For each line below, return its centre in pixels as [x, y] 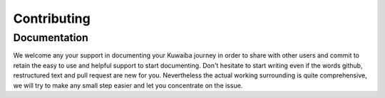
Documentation [51, 38]
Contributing [52, 18]
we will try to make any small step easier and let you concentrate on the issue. [128, 85]
